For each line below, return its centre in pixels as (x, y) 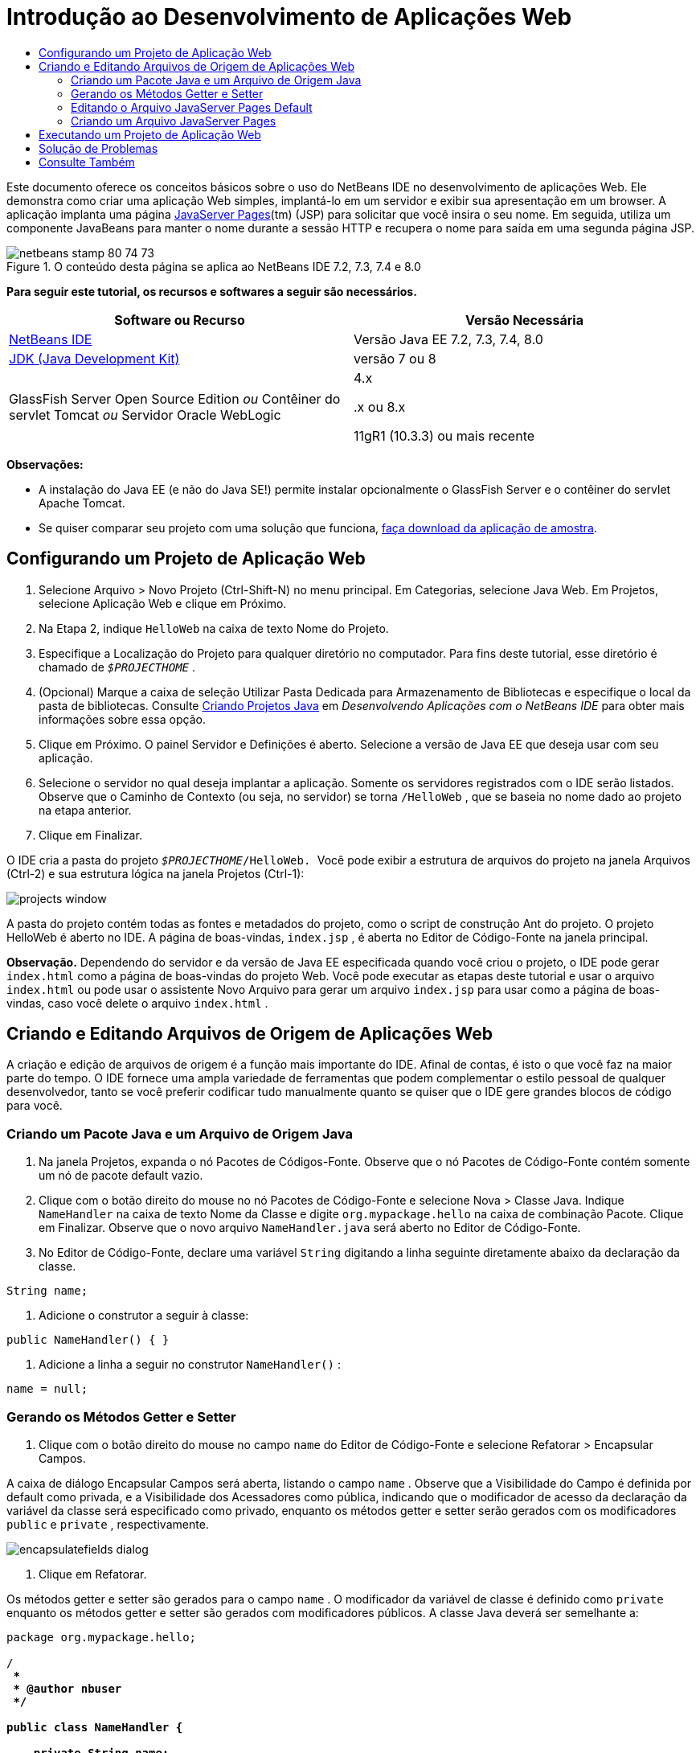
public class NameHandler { (95, 1727)
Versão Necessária (524, 320)
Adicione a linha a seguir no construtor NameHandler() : (190, 1365)
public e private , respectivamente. (108, 1524)
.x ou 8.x (380, 406)
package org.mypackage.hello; (102, 1637)
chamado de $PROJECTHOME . (117, 667)
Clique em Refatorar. (93, 1574)
